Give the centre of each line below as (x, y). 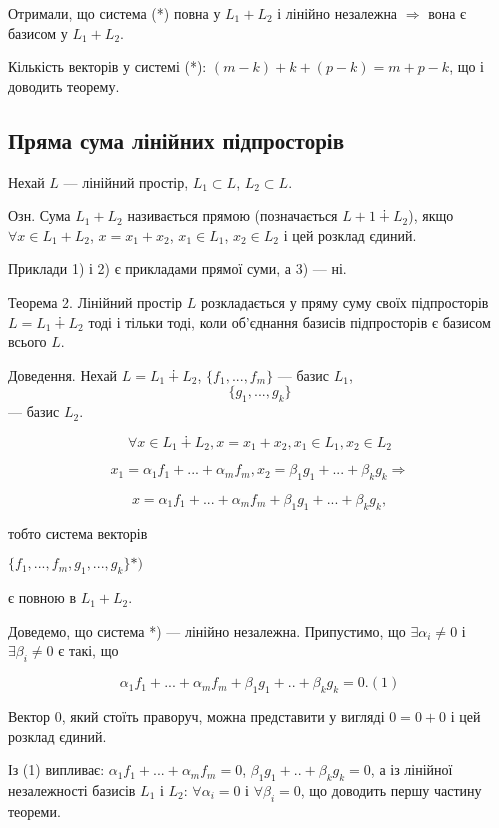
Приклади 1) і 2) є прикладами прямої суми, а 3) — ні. (177, 268)
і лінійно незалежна (337, 13)
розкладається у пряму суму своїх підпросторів (344, 301)
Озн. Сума (39, 215)
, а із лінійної (411, 769)
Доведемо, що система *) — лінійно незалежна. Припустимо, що (207, 630)
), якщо (431, 215)
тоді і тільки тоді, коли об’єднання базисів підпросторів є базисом (289, 321)
